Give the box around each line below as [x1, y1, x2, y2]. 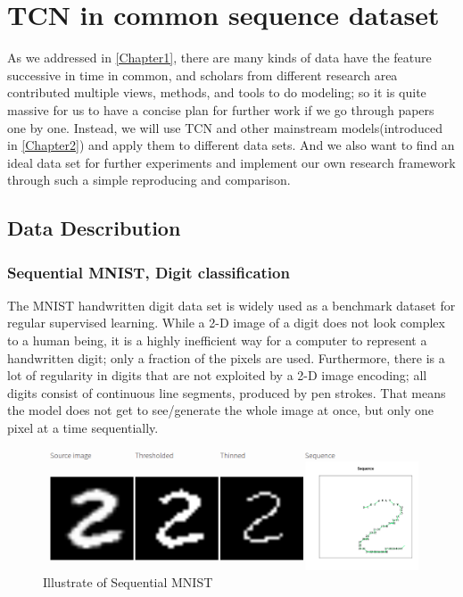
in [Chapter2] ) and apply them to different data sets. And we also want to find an [7, 136, 455, 154]
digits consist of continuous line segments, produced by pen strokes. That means [7, 383, 446, 402]
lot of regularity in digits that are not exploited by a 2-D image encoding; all [7, 366, 427, 385]
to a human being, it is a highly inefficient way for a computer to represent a [7, 331, 427, 350]
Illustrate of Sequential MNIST [43, 573, 213, 592]
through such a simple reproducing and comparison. [7, 170, 291, 189]
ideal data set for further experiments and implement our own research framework [7, 153, 456, 171]
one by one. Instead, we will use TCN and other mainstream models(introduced [7, 118, 443, 137]
